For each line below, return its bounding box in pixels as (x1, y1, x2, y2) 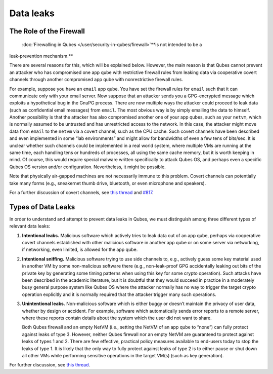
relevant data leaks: (9, 223, 51, 229)
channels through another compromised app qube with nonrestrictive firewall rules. (9, 77, 183, 83)
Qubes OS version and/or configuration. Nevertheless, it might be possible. (9, 164, 166, 170)
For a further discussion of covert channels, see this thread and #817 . (9, 189, 154, 195)
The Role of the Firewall (9, 27, 85, 35)
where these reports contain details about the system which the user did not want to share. (22, 315, 212, 321)
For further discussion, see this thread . (9, 362, 90, 368)
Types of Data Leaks (9, 203, 75, 211)
